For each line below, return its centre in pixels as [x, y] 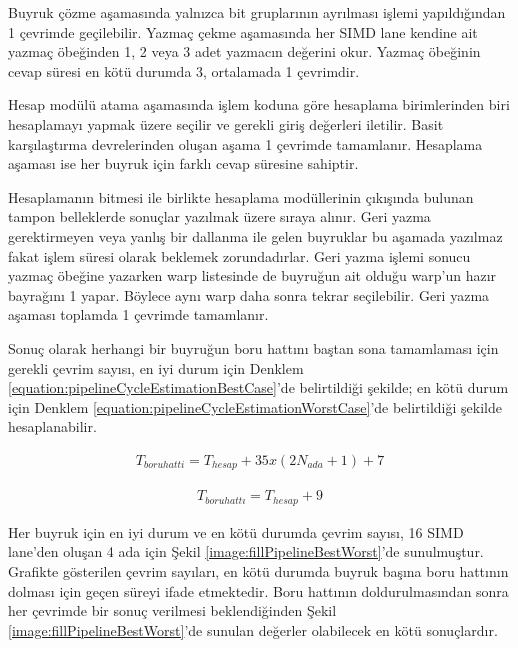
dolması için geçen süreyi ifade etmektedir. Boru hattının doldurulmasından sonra [258, 590]
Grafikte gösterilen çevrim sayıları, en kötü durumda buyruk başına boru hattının [258, 571]
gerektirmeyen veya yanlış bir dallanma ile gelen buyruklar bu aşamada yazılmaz [255, 235]
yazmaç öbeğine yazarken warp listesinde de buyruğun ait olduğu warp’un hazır [252, 275]
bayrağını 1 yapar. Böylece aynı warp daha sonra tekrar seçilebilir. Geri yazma [249, 294]
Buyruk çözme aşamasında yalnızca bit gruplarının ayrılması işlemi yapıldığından [257, 12]
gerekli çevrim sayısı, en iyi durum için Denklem [156, 367]
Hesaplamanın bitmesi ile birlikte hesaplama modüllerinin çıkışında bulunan [241, 196]
